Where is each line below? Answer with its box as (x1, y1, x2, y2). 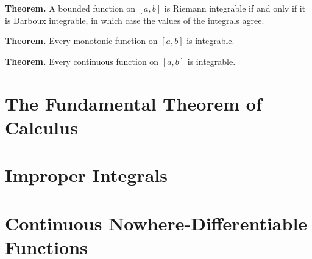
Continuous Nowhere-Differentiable (5, 210, 308, 235)
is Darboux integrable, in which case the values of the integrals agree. (5, 13, 264, 26)
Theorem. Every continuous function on (5, 54, 159, 67)
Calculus (5, 114, 78, 139)
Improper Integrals (5, 162, 168, 188)
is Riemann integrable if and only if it (164, 2, 306, 14)
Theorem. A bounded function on (5, 2, 136, 14)
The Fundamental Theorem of (5, 90, 262, 115)
